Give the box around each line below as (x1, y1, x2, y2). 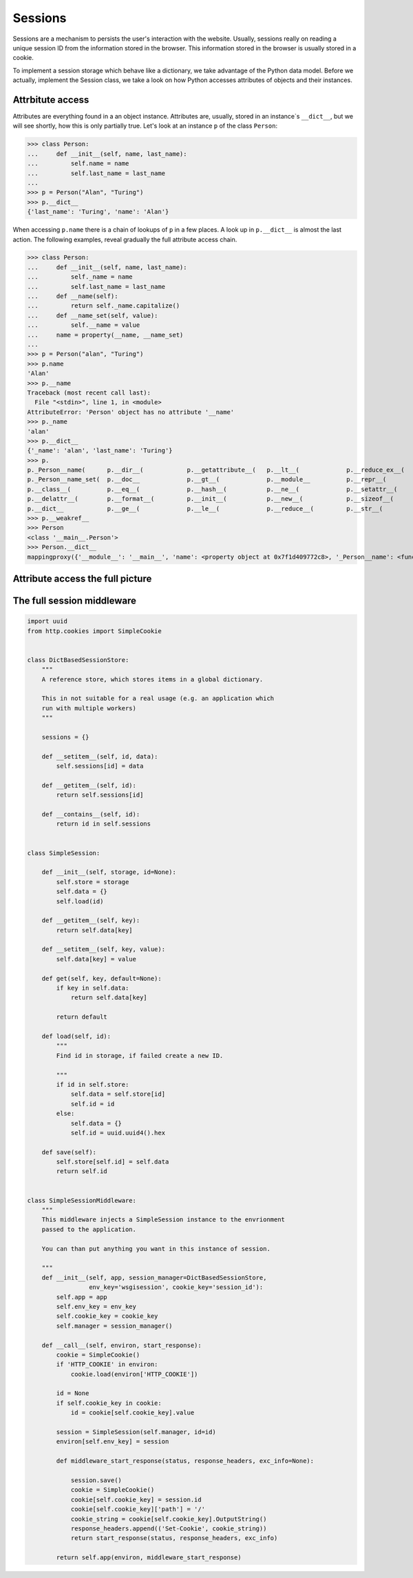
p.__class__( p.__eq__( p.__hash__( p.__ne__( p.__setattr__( (27, 485, 398, 493)
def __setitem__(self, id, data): (41, 752, 158, 760)
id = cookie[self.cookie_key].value (70, 1409, 195, 1417)
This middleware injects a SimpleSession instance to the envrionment (41, 1216, 286, 1224)
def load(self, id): (41, 1032, 112, 1040)
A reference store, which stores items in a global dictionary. (41, 675, 264, 683)
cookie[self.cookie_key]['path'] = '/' (70, 1506, 206, 1513)
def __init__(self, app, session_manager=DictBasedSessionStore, (41, 1273, 267, 1281)
